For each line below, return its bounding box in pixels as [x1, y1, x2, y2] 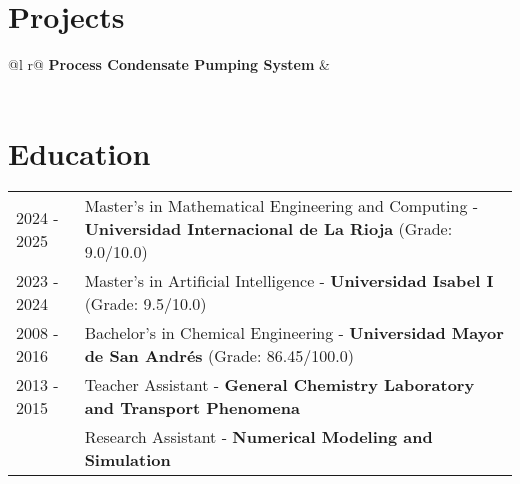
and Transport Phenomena [84, 396, 300, 420]
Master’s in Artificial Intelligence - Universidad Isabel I [84, 269, 494, 293]
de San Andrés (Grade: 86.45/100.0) [84, 344, 354, 368]
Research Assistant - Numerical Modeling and [84, 425, 433, 449]
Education [8, 132, 151, 173]
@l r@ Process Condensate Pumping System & [8, 54, 330, 75]
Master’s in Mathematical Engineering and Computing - [84, 194, 479, 218]
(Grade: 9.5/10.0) [84, 292, 207, 316]
